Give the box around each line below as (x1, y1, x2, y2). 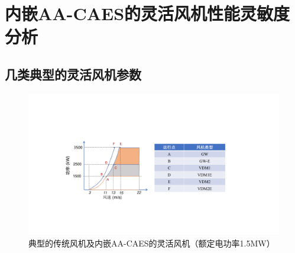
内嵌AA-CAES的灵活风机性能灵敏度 (5, 1, 290, 25)
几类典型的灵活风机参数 (5, 65, 141, 83)
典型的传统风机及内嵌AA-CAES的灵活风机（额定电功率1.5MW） (28, 236, 275, 249)
